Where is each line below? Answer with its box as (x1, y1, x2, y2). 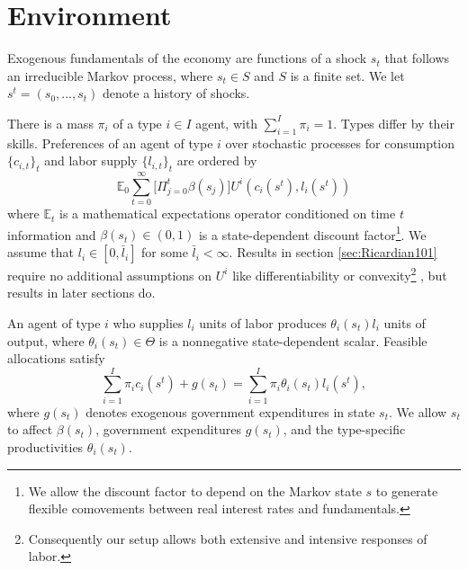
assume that (7, 243, 75, 262)
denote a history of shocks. (103, 84, 250, 102)
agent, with (195, 113, 258, 132)
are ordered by (176, 151, 257, 170)
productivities (7, 438, 84, 456)
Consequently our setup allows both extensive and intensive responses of (28, 529, 427, 548)
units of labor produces (199, 313, 327, 332)
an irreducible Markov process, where (7, 66, 213, 85)
